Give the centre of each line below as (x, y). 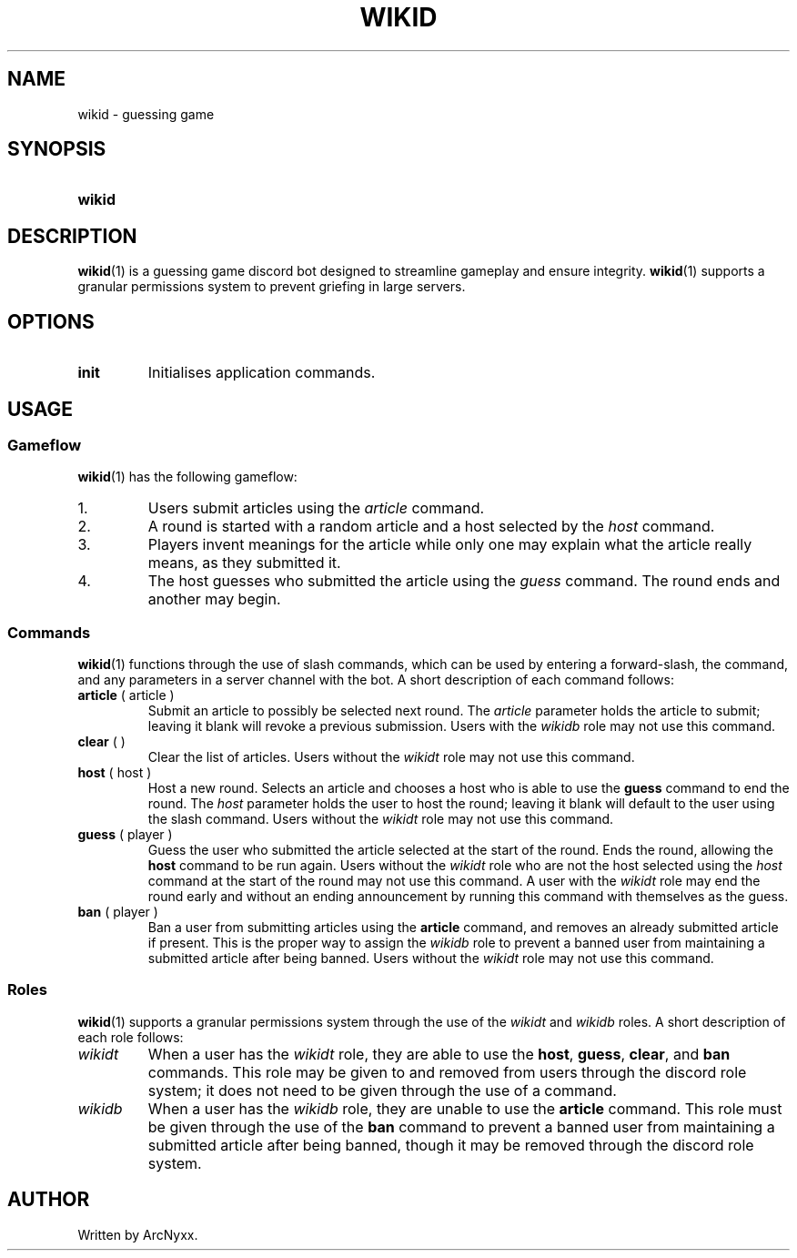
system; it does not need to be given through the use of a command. (382, 1090)
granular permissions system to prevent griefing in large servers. (272, 287)
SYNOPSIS (57, 149)
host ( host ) (115, 773)
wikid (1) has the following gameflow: (187, 477)
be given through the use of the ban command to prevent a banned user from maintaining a (461, 1126)
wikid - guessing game (146, 114)
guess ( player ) (125, 835)
